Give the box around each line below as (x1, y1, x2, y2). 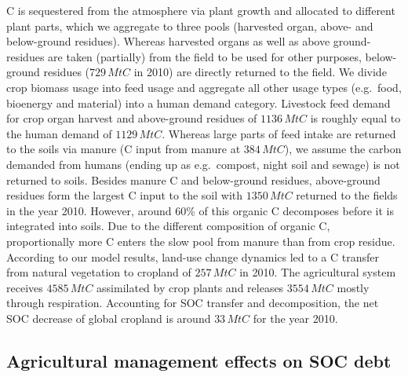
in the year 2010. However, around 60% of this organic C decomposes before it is (6, 202, 394, 218)
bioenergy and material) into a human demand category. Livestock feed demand (6, 94, 391, 111)
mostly (337, 279, 370, 295)
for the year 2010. (253, 309, 338, 326)
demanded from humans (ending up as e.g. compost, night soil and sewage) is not (6, 156, 400, 172)
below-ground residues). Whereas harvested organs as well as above (6, 33, 330, 49)
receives (6, 279, 43, 295)
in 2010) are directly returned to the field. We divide (133, 64, 387, 80)
